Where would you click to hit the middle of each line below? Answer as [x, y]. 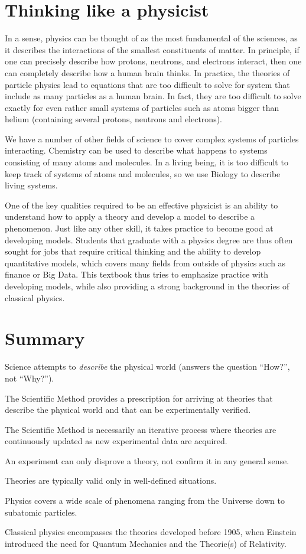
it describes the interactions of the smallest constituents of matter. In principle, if [152, 49]
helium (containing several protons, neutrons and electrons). [113, 119]
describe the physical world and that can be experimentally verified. [128, 410]
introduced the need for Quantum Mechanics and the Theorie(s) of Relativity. [146, 543]
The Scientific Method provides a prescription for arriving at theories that [139, 398]
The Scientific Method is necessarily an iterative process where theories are [141, 429]
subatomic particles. [41, 512]
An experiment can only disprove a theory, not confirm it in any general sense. [147, 460]
